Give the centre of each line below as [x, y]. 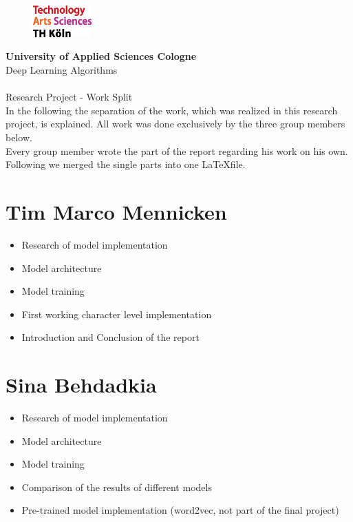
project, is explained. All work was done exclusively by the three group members [175, 124]
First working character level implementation [117, 314]
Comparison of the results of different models [117, 487]
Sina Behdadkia [81, 385]
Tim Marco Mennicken [116, 211]
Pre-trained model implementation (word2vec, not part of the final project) [180, 510]
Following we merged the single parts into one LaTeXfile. [126, 164]
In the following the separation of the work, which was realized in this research [172, 110]
